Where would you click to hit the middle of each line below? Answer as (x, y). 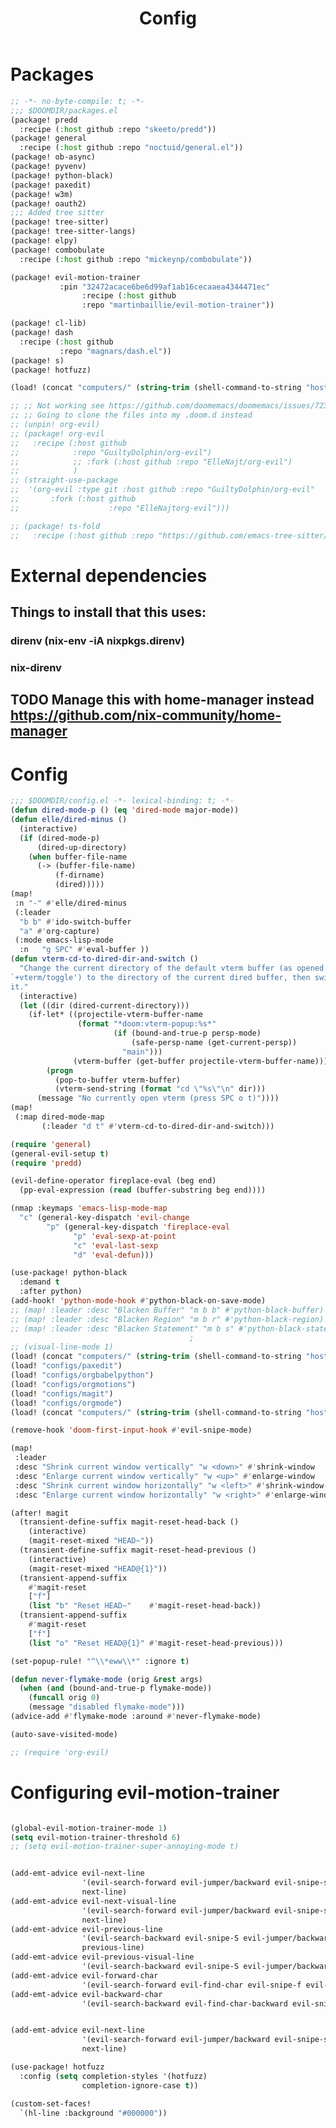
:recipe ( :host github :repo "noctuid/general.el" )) (131, 148)
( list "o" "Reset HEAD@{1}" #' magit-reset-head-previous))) (156, 1643)
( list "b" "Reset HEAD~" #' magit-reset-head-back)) (145, 1606)
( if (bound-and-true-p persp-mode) (187, 1033)
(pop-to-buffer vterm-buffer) (118, 1080)
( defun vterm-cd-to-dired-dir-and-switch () (104, 959)
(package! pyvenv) (48, 167)
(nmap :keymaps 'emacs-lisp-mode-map (89, 1208)
